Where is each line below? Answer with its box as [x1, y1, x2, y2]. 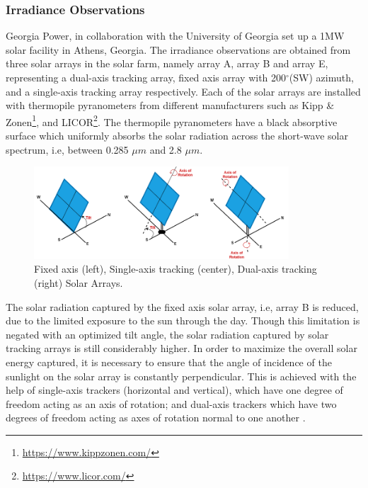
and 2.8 [149, 142, 182, 157]
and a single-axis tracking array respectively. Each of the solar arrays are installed [6, 84, 361, 98]
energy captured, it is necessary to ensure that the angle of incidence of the [6, 354, 332, 369]
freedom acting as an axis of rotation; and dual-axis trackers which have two [6, 396, 337, 411]
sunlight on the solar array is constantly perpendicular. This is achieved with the [6, 368, 357, 383]
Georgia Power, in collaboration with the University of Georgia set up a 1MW [6, 28, 345, 43]
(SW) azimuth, [289, 70, 354, 84]
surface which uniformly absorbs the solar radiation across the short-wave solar [6, 128, 348, 143]
